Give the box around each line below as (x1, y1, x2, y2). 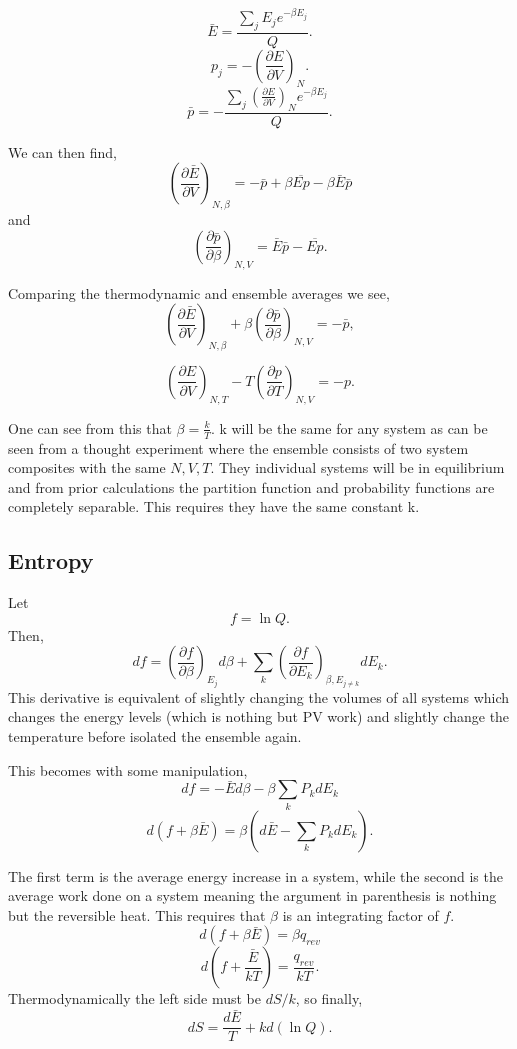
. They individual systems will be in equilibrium (210, 457, 505, 478)
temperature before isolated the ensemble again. (8, 725, 302, 746)
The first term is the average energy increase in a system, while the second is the (8, 865, 503, 886)
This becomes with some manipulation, (8, 759, 248, 780)
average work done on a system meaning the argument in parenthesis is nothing (8, 885, 497, 906)
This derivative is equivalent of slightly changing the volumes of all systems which (8, 686, 510, 707)
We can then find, (8, 141, 117, 162)
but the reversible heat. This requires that (8, 904, 266, 925)
